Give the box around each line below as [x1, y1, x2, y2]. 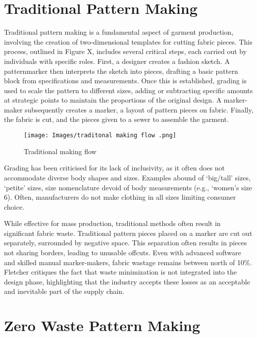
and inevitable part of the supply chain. [4, 286, 124, 296]
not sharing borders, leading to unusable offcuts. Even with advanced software [4, 247, 241, 258]
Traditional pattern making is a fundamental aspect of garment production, [4, 27, 234, 37]
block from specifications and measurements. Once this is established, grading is [4, 75, 247, 86]
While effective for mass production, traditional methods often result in [4, 218, 221, 228]
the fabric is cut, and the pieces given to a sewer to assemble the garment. [4, 114, 229, 124]
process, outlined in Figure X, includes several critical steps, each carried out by [4, 46, 247, 56]
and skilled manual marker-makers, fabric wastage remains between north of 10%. [4, 257, 252, 267]
